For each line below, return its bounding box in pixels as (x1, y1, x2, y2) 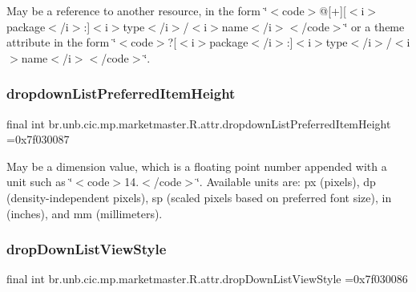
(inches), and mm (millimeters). (6, 205, 163, 221)
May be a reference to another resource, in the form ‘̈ (6, 2, 268, 18)
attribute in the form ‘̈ (6, 34, 116, 51)
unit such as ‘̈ (6, 173, 73, 190)
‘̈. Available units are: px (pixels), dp (196, 173, 376, 190)
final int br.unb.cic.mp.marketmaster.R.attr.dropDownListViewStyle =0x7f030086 (6, 270, 408, 287)
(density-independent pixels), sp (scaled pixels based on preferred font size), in (6, 189, 392, 205)
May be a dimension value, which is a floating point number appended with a (6, 157, 387, 174)
